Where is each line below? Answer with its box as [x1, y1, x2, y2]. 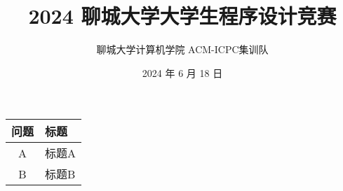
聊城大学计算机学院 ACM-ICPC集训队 [96, 42, 269, 57]
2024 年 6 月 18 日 [142, 65, 223, 80]
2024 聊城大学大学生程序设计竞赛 [28, 1, 337, 30]
